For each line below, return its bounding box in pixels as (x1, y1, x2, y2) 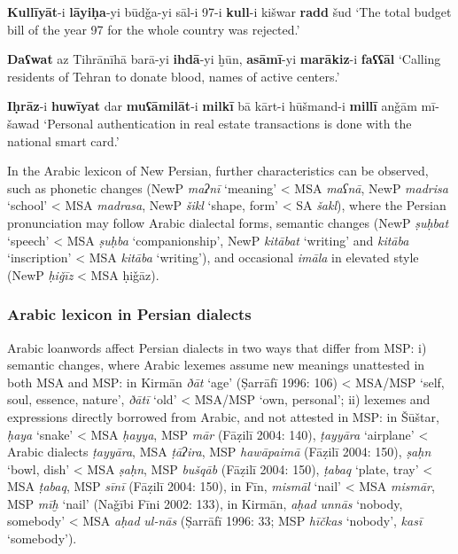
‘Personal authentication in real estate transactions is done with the (43, 113, 412, 132)
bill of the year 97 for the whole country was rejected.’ (7, 20, 300, 38)
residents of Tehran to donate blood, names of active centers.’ (7, 66, 340, 85)
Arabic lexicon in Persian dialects (7, 303, 252, 325)
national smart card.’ (7, 131, 120, 150)
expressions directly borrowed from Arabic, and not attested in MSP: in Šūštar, (7, 407, 439, 425)
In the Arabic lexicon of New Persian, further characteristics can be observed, (7, 161, 429, 180)
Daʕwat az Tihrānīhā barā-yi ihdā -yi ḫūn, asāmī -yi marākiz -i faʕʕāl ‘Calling (7, 50, 441, 68)
